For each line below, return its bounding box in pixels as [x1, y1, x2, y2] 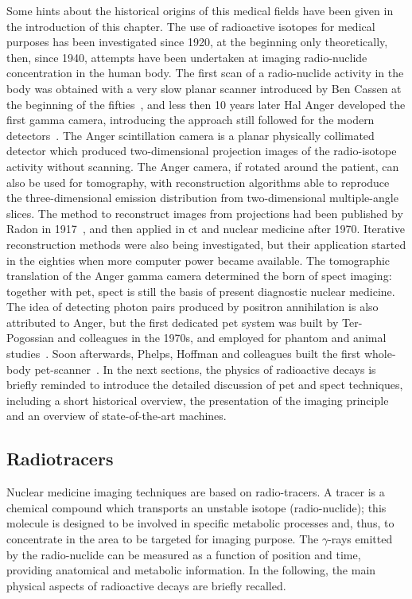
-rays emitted [328, 531, 393, 547]
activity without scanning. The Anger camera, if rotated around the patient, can [6, 158, 399, 174]
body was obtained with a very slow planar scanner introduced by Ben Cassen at [6, 80, 402, 96]
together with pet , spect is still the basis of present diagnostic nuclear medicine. [6, 282, 395, 299]
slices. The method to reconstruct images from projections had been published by [6, 204, 403, 221]
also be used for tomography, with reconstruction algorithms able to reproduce [6, 173, 390, 190]
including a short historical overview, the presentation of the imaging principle [6, 391, 389, 408]
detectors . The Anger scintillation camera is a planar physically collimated [6, 126, 375, 143]
